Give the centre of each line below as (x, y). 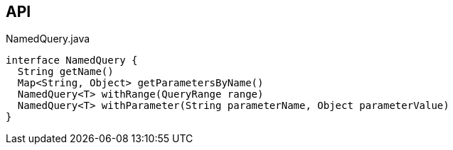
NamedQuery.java (48, 39)
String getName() (65, 72)
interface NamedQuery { (72, 60)
